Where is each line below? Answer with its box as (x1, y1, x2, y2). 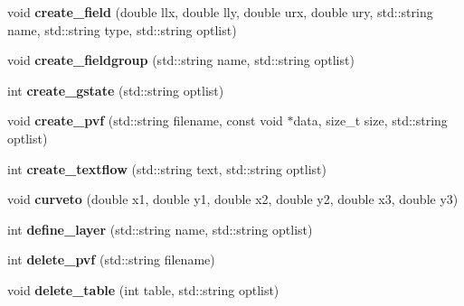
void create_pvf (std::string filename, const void (7, 111, 283, 130)
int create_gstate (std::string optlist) (7, 80, 224, 99)
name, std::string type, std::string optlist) (7, 20, 237, 39)
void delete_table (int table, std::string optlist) (7, 280, 279, 299)
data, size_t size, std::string (293, 111, 448, 130)
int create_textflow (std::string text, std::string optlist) (7, 159, 327, 178)
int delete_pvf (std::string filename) (7, 250, 215, 269)
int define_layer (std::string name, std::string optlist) (7, 219, 313, 238)
